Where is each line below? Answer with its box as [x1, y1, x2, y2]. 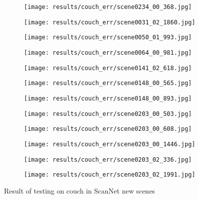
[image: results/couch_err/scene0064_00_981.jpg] [24, 49, 192, 56]
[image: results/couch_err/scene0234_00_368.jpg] [24, 3, 192, 10]
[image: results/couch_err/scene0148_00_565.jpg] [24, 80, 192, 87]
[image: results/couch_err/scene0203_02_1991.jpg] [24, 171, 196, 179]
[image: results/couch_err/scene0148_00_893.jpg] [24, 95, 192, 102]
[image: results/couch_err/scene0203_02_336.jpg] [24, 156, 192, 163]
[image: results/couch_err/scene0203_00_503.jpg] [24, 110, 192, 117]
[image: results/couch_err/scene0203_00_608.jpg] [24, 125, 192, 133]
